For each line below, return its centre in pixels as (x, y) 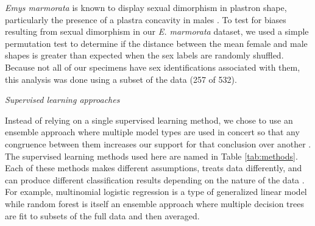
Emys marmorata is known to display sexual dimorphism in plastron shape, (146, 7)
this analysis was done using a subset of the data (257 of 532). (121, 79)
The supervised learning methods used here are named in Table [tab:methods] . (151, 156)
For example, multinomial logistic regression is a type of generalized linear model (156, 192)
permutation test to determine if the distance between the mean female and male (156, 43)
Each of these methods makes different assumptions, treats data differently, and (154, 168)
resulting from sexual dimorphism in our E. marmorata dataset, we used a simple (157, 31)
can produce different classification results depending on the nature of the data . (155, 179)
